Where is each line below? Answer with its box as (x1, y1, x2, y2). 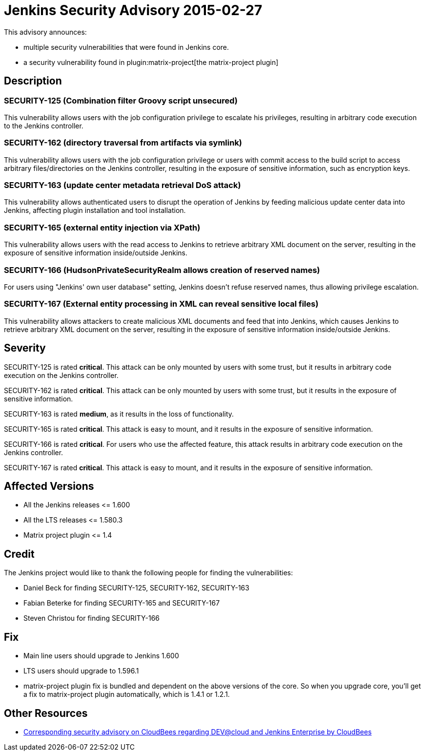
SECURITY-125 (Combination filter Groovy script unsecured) (4, 95, 238, 105)
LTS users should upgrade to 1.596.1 (23, 667, 139, 675)
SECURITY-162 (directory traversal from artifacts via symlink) (4, 138, 243, 148)
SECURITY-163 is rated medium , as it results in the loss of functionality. (4, 409, 234, 418)
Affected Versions (4, 480, 94, 492)
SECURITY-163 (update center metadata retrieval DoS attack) (4, 180, 241, 190)
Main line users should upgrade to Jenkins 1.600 (23, 651, 179, 660)
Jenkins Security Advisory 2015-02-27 (4, 2, 263, 19)
